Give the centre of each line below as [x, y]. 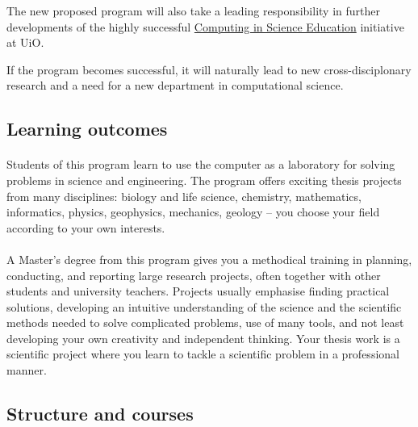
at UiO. [25, 42]
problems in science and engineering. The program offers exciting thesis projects [204, 180]
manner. [27, 370]
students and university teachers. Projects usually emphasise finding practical [198, 291]
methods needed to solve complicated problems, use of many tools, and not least [205, 322]
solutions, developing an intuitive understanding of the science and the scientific [204, 306]
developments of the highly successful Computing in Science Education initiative [205, 26]
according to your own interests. [86, 227]
